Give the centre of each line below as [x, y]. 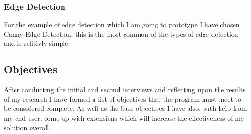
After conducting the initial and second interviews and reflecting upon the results [125, 89]
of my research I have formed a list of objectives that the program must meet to [123, 99]
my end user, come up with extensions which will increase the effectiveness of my [124, 117]
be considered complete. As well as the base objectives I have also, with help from [125, 108]
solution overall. [27, 127]
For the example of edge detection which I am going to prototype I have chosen [122, 24]
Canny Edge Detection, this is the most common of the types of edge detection [121, 33]
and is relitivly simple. [37, 43]
